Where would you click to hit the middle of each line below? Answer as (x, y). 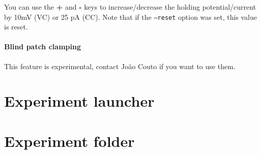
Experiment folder (69, 141)
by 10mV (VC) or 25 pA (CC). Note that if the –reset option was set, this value (131, 17)
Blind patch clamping (42, 47)
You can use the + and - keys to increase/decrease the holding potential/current (130, 7)
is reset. (16, 27)
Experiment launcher (79, 101)
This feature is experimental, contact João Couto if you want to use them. (120, 66)
